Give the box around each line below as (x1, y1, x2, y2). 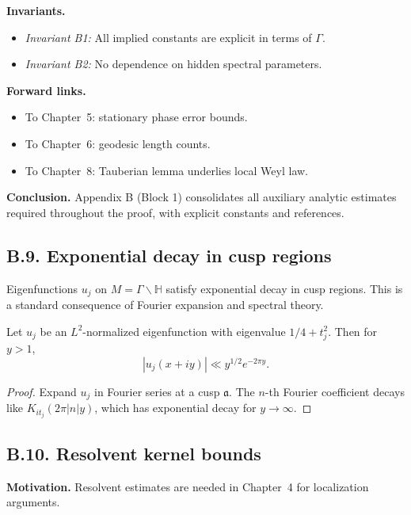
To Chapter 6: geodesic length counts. (25, 135, 211, 151)
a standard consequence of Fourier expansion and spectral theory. (6, 296, 324, 312)
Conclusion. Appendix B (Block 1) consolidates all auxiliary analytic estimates (6, 189, 397, 205)
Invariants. (6, 2, 66, 18)
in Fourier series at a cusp (94, 383, 220, 399)
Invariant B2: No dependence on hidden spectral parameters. (25, 55, 322, 72)
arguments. (6, 494, 60, 510)
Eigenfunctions (6, 280, 78, 296)
